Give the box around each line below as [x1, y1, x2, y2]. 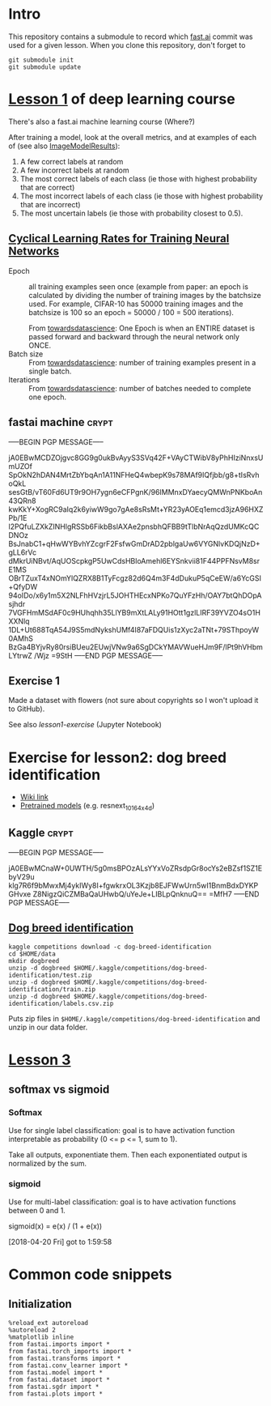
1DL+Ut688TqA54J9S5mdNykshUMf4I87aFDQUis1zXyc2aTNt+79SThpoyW [8, 624, 260, 634]
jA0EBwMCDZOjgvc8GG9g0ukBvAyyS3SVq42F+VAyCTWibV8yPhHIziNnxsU [8, 453, 264, 462]
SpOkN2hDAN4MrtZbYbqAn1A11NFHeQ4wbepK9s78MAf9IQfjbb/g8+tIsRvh [8, 470, 260, 479]
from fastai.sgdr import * [8, 1383, 100, 1391]
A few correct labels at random [19, 156, 124, 166]
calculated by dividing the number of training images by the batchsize [28, 290, 261, 300]
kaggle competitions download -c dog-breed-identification [8, 943, 212, 951]
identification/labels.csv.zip [8, 999, 114, 1008]
